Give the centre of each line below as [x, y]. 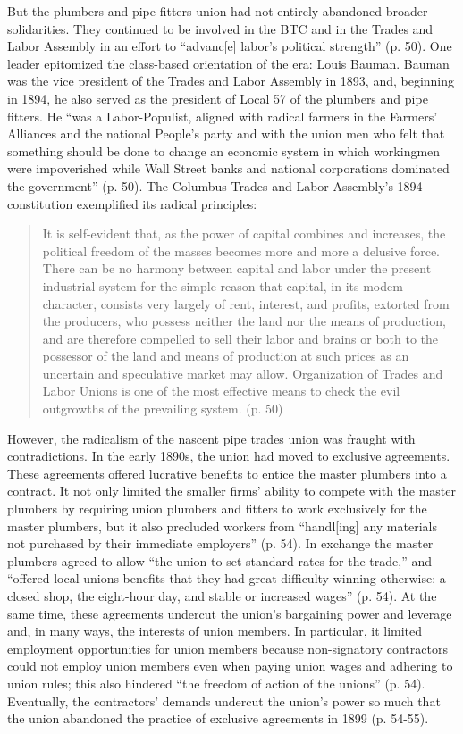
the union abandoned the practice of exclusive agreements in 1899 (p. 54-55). [218, 718]
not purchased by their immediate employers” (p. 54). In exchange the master [220, 543]
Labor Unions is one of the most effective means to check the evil [221, 391]
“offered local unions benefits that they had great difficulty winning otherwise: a [227, 578]
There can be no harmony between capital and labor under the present [237, 268]
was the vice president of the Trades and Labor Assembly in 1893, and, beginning [231, 81]
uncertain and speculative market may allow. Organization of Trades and [243, 373]
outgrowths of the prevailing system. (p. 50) [163, 409]
